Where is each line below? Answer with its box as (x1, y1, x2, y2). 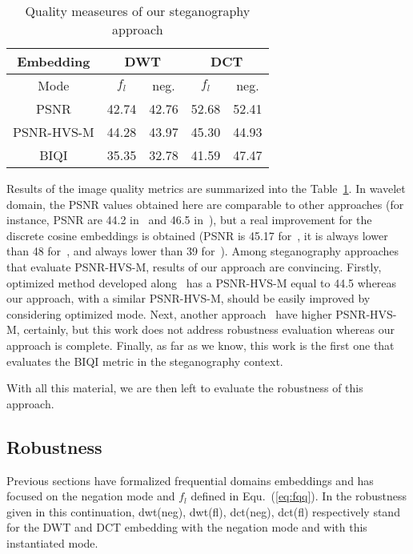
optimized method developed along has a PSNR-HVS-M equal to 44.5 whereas (6, 274, 397, 291)
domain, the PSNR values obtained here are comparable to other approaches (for (6, 195, 404, 212)
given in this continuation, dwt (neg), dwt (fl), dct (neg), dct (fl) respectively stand (6, 503, 400, 520)
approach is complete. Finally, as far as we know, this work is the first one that (6, 336, 395, 353)
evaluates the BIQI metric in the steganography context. (6, 352, 283, 369)
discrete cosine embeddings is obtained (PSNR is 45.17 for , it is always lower (6, 227, 388, 243)
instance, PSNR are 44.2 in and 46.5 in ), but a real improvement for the (6, 211, 372, 228)
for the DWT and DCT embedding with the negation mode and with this (6, 519, 367, 536)
